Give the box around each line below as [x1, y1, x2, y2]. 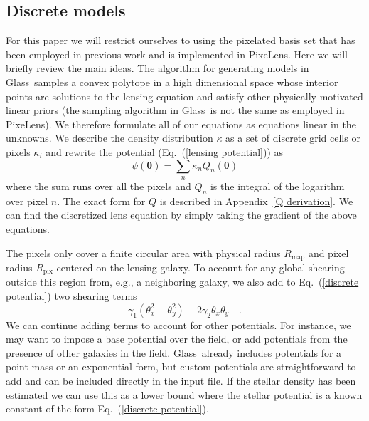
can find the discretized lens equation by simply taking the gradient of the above [6, 207, 357, 222]
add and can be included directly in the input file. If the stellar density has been [6, 373, 356, 388]
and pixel [308, 245, 349, 260]
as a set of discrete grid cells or [225, 130, 360, 145]
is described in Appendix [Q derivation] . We [159, 193, 353, 208]
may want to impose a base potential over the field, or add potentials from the [6, 331, 348, 346]
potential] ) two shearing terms [6, 289, 137, 303]
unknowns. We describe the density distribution [6, 130, 213, 145]
